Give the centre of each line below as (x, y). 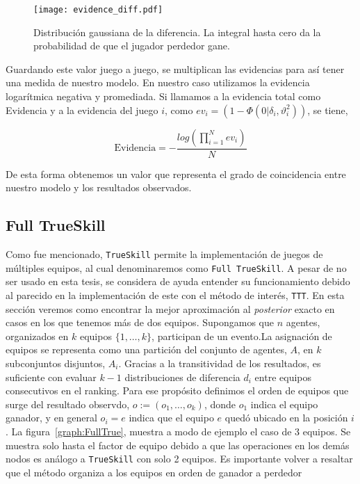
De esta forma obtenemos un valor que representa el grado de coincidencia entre (176, 174)
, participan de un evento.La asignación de (242, 336)
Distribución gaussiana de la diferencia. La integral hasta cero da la (177, 32)
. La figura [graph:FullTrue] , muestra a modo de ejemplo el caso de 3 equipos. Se (178, 431)
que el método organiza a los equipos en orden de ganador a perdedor (154, 472)
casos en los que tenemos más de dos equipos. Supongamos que (140, 322)
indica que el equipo (171, 418)
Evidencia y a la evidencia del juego (82, 110)
